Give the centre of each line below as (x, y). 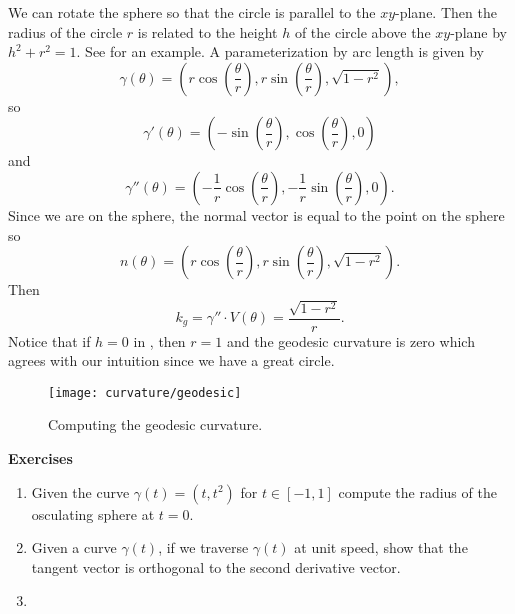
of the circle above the (362, 31)
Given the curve (80, 491)
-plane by (478, 31)
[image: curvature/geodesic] (145, 392)
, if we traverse (203, 547)
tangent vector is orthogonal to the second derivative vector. (216, 566)
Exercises (40, 458)
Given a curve (74, 547)
